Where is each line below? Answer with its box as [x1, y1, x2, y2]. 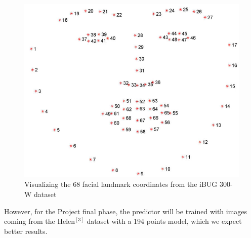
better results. [4, 225, 48, 236]
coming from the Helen [4, 216, 75, 226]
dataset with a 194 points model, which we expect [87, 216, 242, 226]
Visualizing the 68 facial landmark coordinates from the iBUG [24, 179, 218, 189]
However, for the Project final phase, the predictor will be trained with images [4, 206, 247, 216]
